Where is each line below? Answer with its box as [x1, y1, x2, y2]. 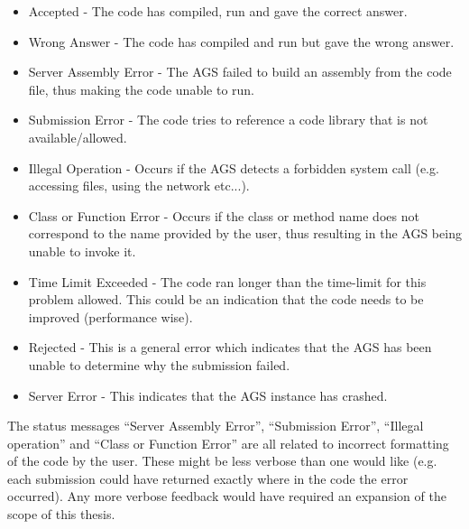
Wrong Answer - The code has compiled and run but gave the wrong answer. [28, 32, 455, 51]
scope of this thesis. [7, 505, 115, 524]
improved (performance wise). [28, 307, 193, 326]
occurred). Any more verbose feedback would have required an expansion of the [7, 487, 446, 506]
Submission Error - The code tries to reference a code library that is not [28, 110, 428, 129]
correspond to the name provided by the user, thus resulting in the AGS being [28, 224, 462, 243]
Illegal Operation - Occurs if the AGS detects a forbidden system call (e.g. [28, 158, 439, 177]
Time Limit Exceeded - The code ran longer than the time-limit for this [28, 272, 427, 291]
